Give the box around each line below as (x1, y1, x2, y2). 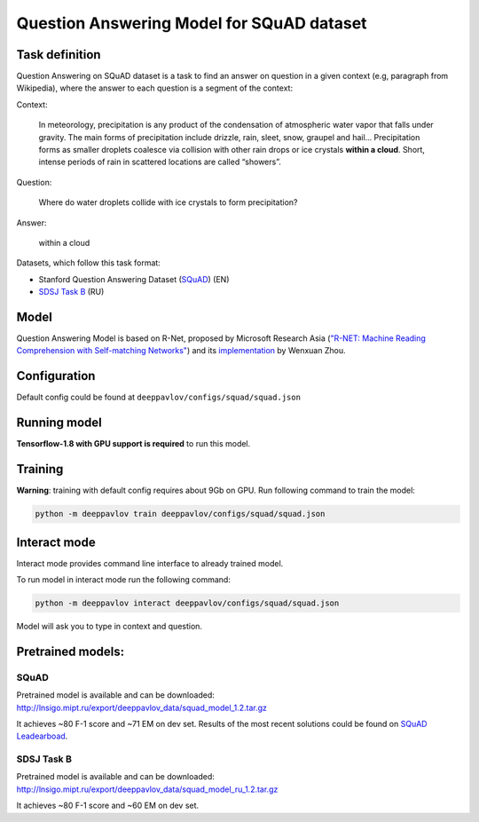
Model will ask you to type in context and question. (16, 621, 203, 631)
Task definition (16, 47, 101, 62)
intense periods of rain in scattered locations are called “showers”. (38, 156, 281, 168)
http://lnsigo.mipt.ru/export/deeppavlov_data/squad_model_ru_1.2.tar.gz (16, 784, 279, 794)
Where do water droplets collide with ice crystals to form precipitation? (38, 197, 298, 208)
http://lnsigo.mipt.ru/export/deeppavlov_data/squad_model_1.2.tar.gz (16, 702, 268, 713)
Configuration (16, 368, 96, 383)
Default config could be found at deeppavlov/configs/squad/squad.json (16, 391, 302, 403)
